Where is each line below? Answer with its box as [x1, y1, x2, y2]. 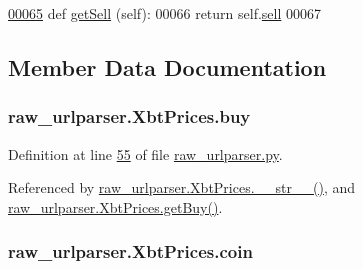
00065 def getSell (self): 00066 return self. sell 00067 [8, 3, 322, 23]
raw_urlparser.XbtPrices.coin [8, 239, 253, 264]
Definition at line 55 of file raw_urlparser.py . [8, 143, 283, 164]
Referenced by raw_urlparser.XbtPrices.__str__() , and [8, 177, 356, 198]
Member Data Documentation [8, 51, 327, 82]
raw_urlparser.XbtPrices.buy [8, 104, 251, 129]
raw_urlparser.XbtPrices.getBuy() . [8, 196, 223, 217]
